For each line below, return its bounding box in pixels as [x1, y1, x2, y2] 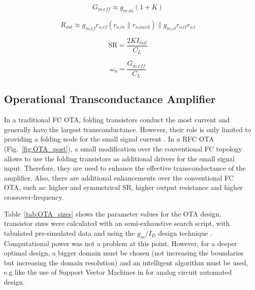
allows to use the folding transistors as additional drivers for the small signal [4, 153, 235, 163]
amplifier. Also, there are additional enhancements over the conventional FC [4, 172, 234, 182]
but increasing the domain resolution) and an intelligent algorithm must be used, [4, 257, 248, 267]
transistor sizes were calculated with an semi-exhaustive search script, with [4, 218, 230, 228]
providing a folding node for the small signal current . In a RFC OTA [4, 134, 214, 144]
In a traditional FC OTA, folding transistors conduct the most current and [4, 114, 230, 125]
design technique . [158, 227, 213, 238]
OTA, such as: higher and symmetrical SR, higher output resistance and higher [4, 182, 243, 192]
